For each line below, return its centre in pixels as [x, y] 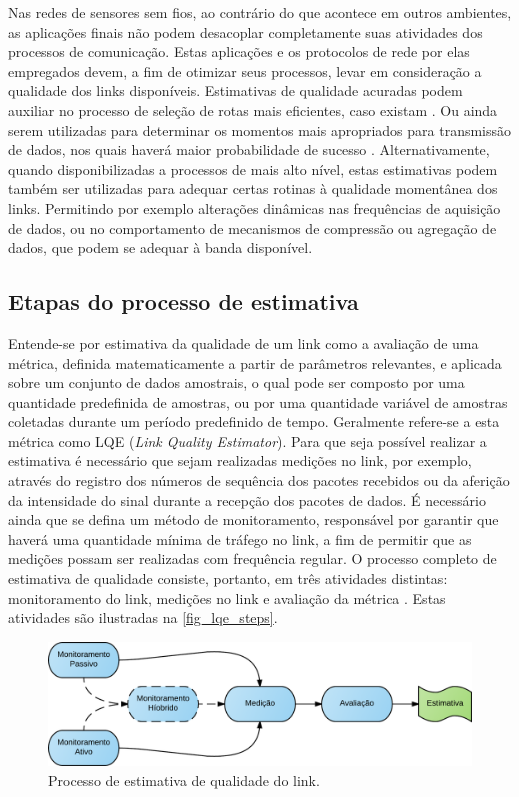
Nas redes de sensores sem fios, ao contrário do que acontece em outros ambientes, [260, 12]
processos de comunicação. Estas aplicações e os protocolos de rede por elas [239, 51]
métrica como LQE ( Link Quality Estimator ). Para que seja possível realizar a [247, 440]
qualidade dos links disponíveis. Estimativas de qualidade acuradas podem [235, 90]
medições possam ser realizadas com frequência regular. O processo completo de [252, 558]
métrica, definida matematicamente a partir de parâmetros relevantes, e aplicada [255, 362]
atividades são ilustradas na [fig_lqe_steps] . [143, 617]
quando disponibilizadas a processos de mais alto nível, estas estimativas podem [253, 168]
